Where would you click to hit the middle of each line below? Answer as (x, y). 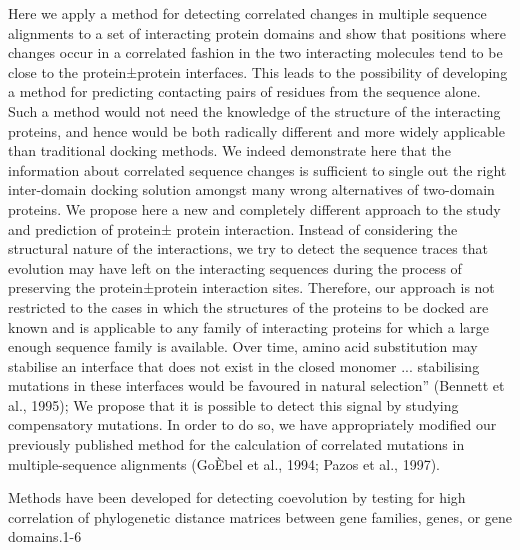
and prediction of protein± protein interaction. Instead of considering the (233, 228)
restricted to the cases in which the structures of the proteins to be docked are (248, 306)
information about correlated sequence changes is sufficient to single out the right (257, 169)
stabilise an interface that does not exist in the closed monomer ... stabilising (244, 365)
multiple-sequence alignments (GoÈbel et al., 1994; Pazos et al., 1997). (224, 463)
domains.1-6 (45, 536)
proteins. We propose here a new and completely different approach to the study (254, 208)
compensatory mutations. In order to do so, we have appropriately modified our (252, 424)
